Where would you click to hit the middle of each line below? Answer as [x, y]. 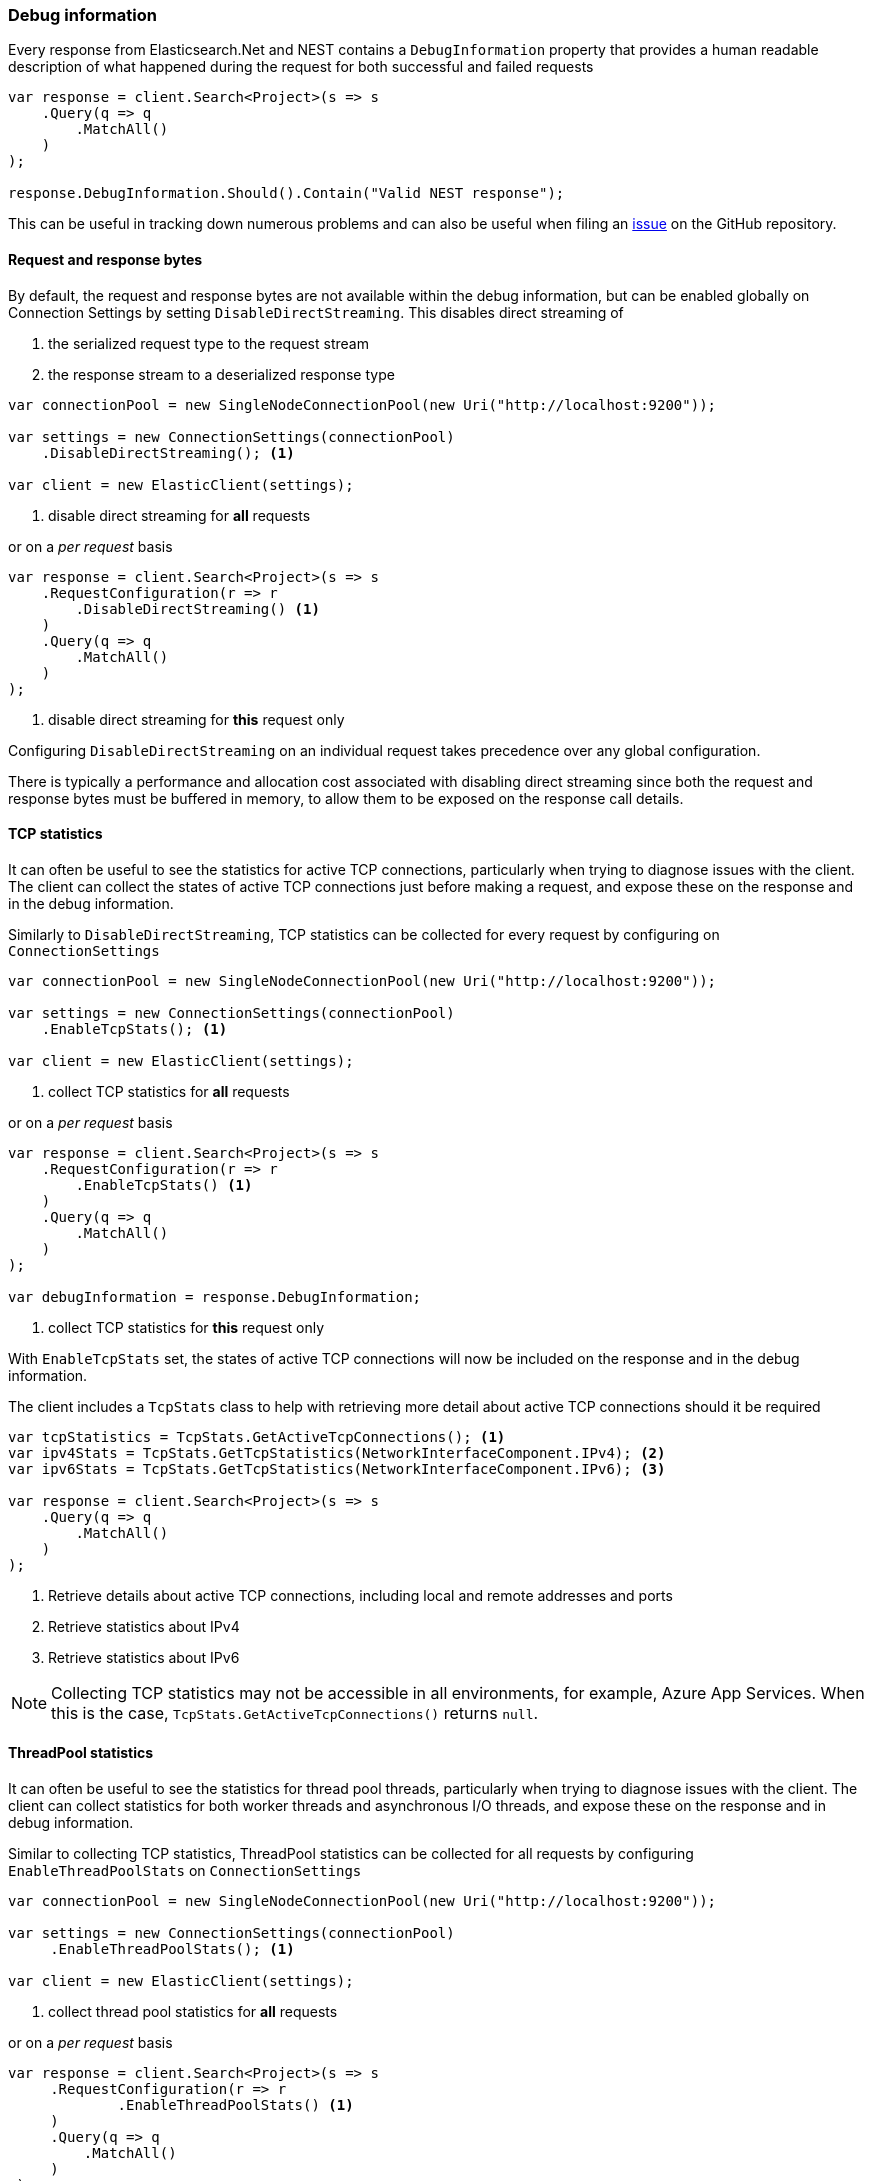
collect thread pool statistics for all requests [193, 2012]
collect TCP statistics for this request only [186, 1327]
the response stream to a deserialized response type [221, 374]
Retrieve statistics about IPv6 [144, 1657]
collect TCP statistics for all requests [169, 1091]
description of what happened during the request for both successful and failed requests [301, 67]
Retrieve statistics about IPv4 [144, 1626]
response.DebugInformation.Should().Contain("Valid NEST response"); [286, 193]
